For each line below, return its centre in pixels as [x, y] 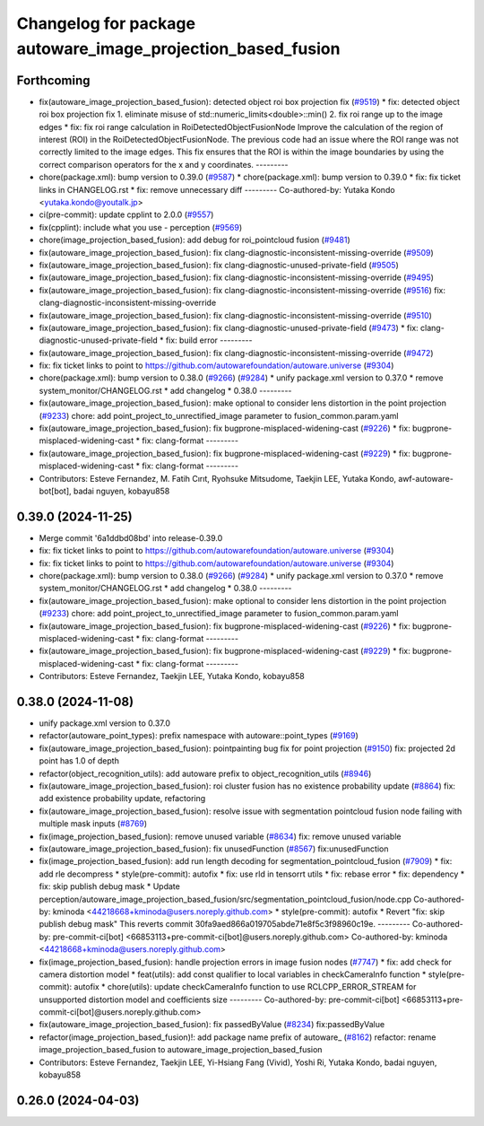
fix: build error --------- [209, 340]
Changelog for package [106, 23]
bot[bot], [55, 491]
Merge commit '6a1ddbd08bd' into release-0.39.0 [131, 537]
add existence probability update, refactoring [122, 799]
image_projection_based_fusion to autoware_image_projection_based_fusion [181, 1050]
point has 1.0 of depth [79, 761]
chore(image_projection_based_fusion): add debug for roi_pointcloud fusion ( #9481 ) [194, 240]
